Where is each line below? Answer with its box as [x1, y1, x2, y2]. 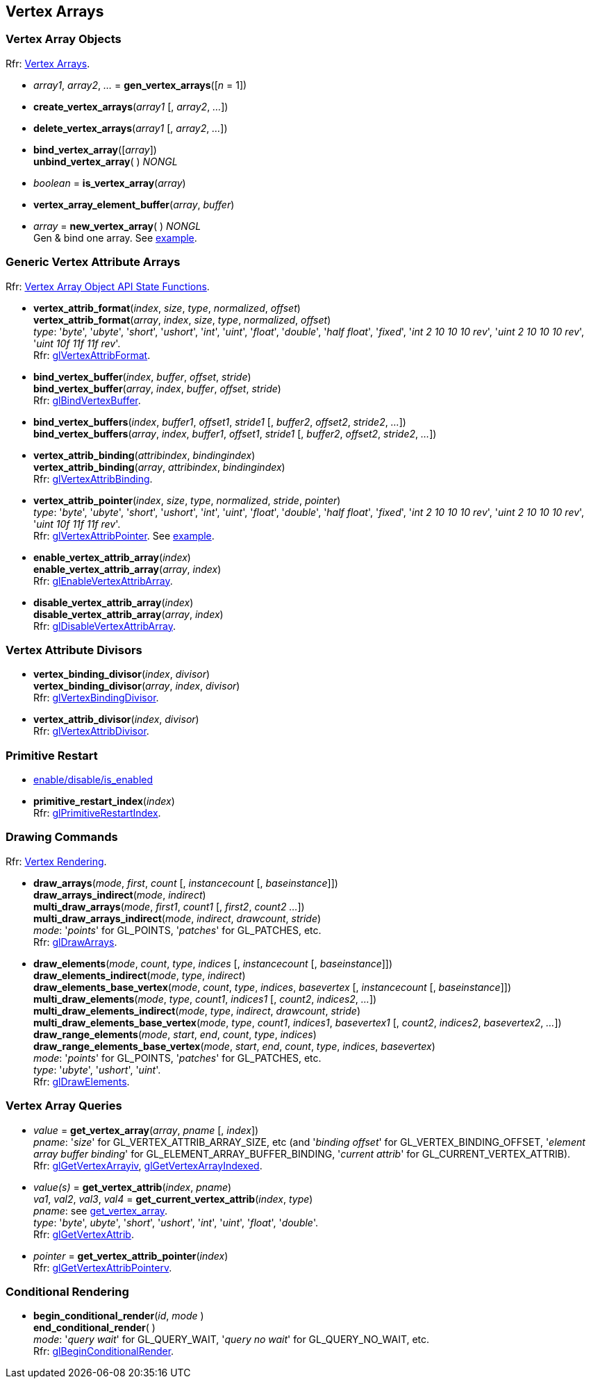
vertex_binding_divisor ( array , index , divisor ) [33, 680, 240, 692]
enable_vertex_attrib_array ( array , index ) [33, 562, 222, 575]
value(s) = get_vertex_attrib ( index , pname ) [33, 1181, 232, 1193]
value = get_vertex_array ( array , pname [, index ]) [33, 1124, 259, 1136]
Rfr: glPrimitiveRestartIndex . [33, 807, 161, 819]
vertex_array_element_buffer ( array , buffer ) [33, 198, 235, 210]
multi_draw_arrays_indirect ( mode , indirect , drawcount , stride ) [33, 912, 322, 924]
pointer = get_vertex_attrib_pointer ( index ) [33, 1249, 228, 1262]
